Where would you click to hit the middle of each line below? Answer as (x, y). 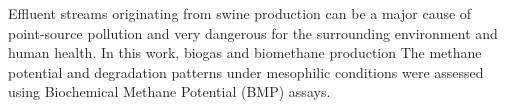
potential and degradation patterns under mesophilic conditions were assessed (246, 71)
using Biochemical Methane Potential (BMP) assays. (169, 91)
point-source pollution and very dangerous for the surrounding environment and (253, 32)
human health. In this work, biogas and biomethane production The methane (245, 52)
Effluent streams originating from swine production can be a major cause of (240, 13)
